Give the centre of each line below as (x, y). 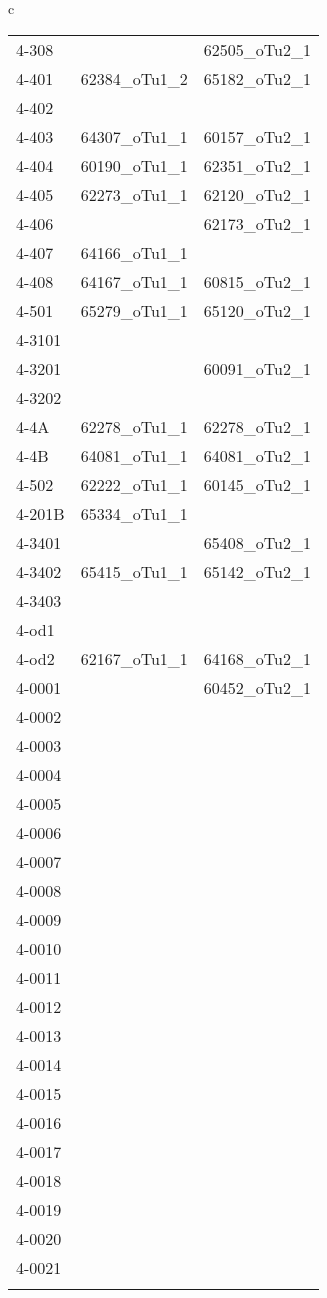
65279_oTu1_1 (134, 310)
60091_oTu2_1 (257, 368)
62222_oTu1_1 (134, 484)
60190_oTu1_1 (134, 165)
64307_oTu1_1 (134, 136)
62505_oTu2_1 (257, 49)
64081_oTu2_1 (257, 455)
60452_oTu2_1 (257, 687)
